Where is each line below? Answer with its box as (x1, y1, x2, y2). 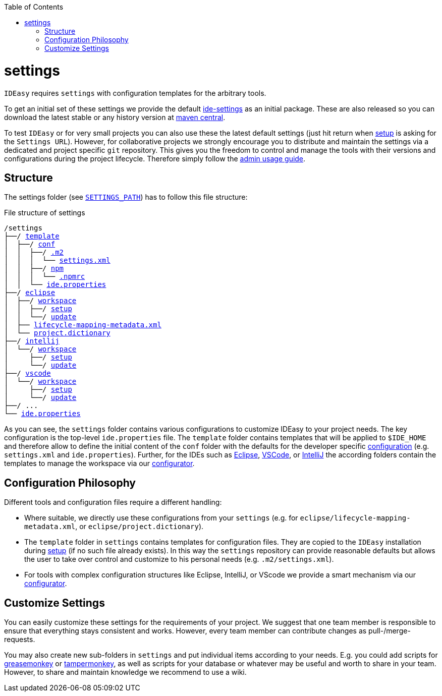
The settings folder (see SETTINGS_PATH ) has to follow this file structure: (4, 193, 248, 202)
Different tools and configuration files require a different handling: (4, 498, 222, 507)
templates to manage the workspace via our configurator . (4, 459, 195, 468)
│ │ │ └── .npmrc (4, 272, 85, 281)
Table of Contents (4, 3, 64, 11)
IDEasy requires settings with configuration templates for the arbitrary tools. (4, 88, 266, 97)
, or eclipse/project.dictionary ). (75, 522, 204, 531)
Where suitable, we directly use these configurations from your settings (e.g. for (24, 513, 298, 523)
